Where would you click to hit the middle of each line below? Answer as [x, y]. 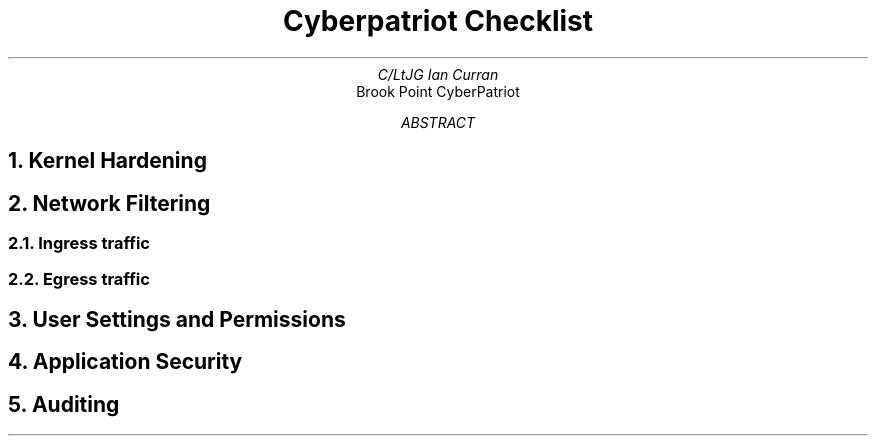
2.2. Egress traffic [79, 279]
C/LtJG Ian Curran [438, 74]
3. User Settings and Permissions [177, 319]
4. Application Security [125, 362]
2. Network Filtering [109, 203]
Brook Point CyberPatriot [438, 91]
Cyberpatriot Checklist [438, 21]
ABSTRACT [438, 122]
